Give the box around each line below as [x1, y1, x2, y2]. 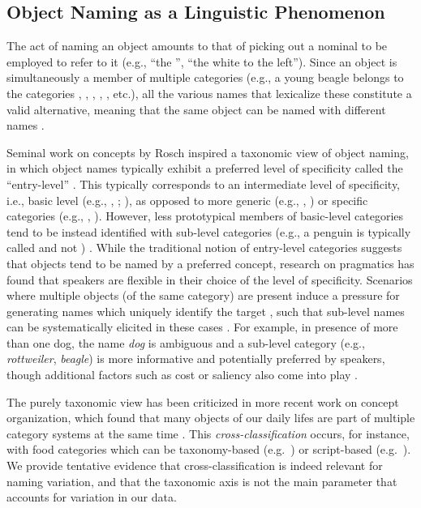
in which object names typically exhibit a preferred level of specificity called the [6, 160, 403, 177]
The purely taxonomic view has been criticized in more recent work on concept [6, 393, 399, 410]
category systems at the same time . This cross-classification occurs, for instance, [6, 425, 410, 442]
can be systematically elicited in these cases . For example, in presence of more [6, 318, 398, 335]
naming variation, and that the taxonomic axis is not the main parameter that [6, 472, 397, 489]
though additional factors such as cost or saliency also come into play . [6, 366, 358, 383]
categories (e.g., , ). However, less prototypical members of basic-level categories [6, 207, 404, 224]
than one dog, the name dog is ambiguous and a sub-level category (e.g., [6, 334, 365, 351]
